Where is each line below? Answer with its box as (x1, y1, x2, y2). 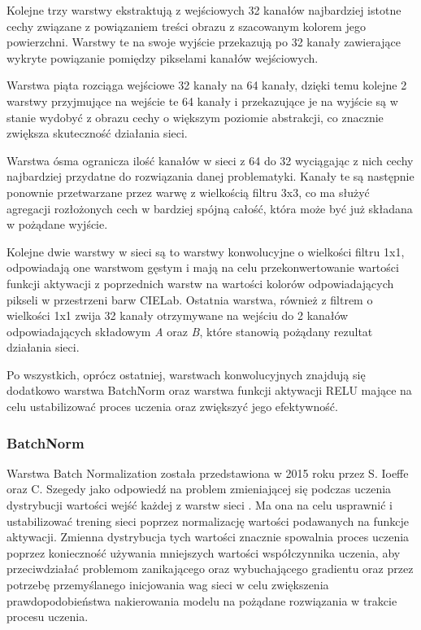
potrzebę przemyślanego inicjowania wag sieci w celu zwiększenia (7, 576, 329, 593)
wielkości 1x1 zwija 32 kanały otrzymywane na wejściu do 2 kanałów (7, 307, 349, 324)
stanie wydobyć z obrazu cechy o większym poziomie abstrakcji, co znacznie (7, 108, 384, 125)
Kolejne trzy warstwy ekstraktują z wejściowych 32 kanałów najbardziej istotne (7, 2, 401, 18)
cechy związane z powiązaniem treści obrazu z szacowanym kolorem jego (7, 17, 366, 34)
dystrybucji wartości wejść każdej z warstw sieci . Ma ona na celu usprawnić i (7, 497, 393, 514)
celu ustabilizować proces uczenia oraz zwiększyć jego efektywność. (7, 398, 338, 415)
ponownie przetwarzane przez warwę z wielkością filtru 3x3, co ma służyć (7, 183, 370, 200)
